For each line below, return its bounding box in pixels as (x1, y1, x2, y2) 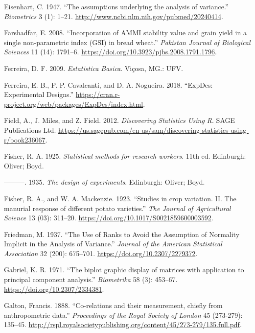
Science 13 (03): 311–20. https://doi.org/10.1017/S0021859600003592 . (4, 213, 213, 223)
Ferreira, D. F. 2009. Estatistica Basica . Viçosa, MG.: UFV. (4, 63, 183, 73)
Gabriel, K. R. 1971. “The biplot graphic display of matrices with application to (4, 264, 244, 275)
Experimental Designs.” (4, 89, 74, 99)
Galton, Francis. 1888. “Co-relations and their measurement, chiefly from (4, 300, 223, 310)
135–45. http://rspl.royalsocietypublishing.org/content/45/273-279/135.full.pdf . (4, 319, 242, 330)
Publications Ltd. (4, 124, 56, 135)
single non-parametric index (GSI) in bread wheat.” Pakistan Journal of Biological (4, 37, 251, 47)
